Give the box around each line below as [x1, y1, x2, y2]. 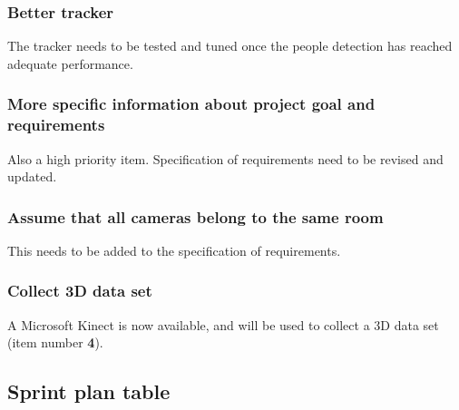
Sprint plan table [7, 377, 171, 405]
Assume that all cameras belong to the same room [7, 205, 384, 228]
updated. [7, 167, 57, 186]
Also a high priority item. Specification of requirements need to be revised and [7, 149, 444, 168]
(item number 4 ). [7, 333, 103, 352]
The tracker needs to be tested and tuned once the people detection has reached [7, 36, 453, 55]
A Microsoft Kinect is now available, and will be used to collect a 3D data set [7, 315, 439, 334]
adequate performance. [7, 54, 133, 73]
